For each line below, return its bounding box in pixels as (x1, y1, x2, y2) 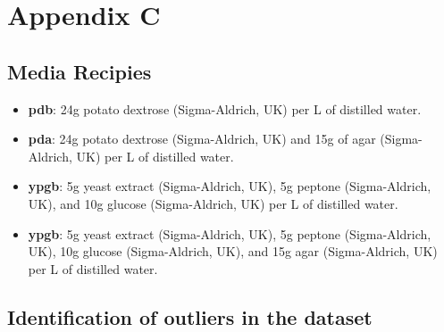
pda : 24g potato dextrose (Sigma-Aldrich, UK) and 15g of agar (28, 129, 376, 148)
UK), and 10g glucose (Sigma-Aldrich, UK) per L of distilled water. (28, 194, 398, 212)
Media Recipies (7, 57, 152, 85)
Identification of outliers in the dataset (7, 303, 373, 330)
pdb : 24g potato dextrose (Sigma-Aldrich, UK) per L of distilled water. (28, 99, 422, 118)
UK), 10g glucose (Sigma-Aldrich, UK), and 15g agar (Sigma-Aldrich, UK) (28, 242, 438, 261)
